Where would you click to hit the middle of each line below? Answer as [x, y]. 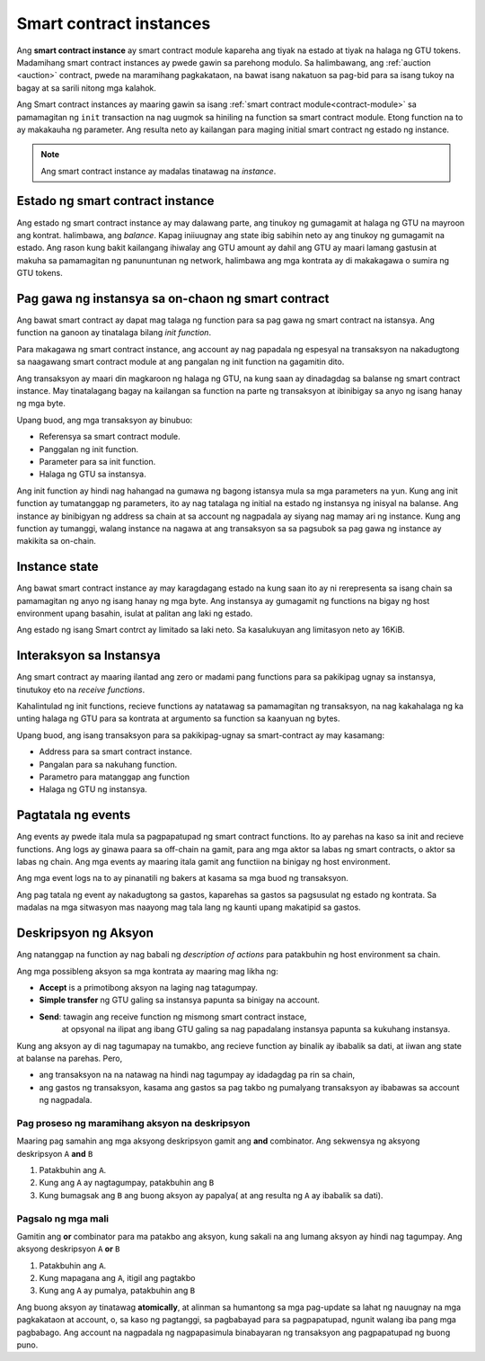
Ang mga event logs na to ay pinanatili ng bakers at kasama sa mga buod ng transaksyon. [183, 878]
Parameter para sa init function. [97, 461]
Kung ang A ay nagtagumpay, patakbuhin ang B [127, 1183]
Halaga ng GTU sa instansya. [93, 474]
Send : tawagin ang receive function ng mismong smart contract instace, [173, 1017]
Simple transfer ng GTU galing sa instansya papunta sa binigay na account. [180, 1000]
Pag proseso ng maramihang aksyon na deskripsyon [133, 1123]
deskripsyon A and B [55, 1153]
